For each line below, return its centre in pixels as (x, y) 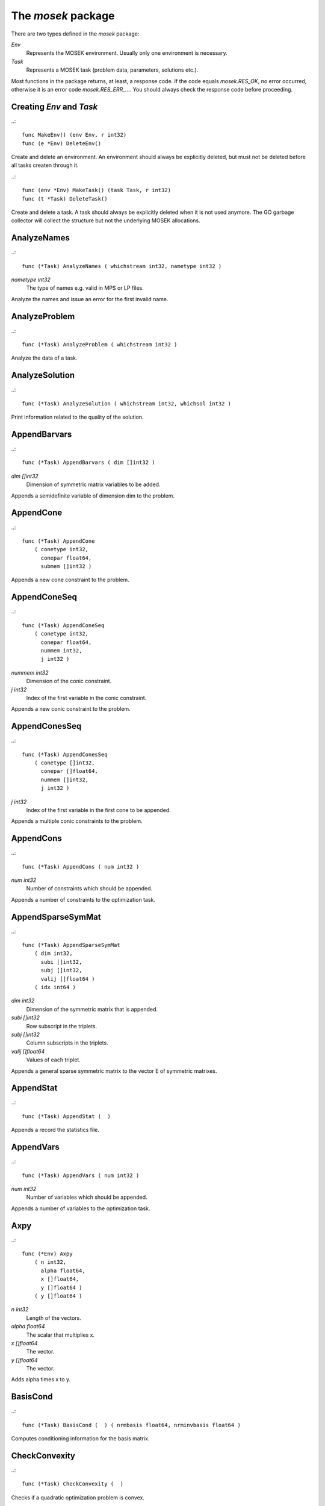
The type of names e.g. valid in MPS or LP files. (85, 288)
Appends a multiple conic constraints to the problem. (77, 821)
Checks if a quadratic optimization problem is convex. (78, 1498)
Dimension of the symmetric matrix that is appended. (92, 1009)
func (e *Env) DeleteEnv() (62, 143)
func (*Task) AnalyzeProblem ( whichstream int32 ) (100, 345)
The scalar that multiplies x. (60, 1335)
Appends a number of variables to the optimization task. (81, 1208)
